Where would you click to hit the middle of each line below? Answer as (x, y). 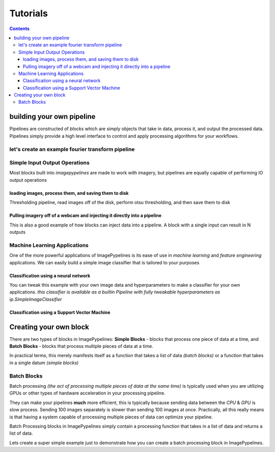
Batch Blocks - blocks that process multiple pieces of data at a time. (81, 346)
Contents (20, 29)
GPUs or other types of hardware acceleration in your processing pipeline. (87, 393)
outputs (17, 232)
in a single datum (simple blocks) (44, 363)
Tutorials (29, 13)
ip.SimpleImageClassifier (36, 299)
